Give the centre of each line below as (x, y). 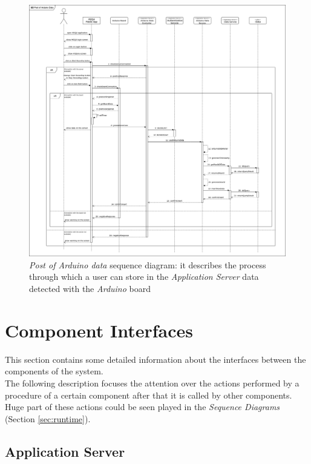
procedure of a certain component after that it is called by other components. (149, 395)
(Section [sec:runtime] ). (48, 418)
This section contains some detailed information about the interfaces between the (155, 359)
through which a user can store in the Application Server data (144, 277)
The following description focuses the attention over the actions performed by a (152, 383)
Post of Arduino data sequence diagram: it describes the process (148, 264)
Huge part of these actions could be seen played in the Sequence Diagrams (142, 407)
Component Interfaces (99, 330)
